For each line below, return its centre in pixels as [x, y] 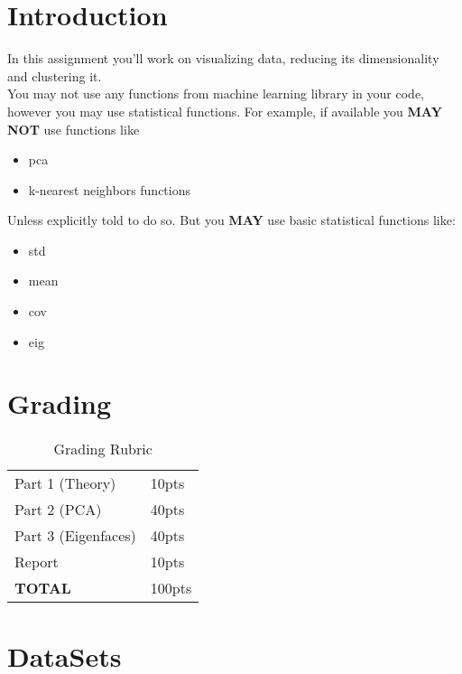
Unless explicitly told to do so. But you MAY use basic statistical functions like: [231, 220]
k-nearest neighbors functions [110, 189]
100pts [171, 588]
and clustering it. [55, 75]
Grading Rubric [103, 449]
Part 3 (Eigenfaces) [75, 536]
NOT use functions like [74, 129]
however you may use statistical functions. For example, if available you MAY [225, 111]
